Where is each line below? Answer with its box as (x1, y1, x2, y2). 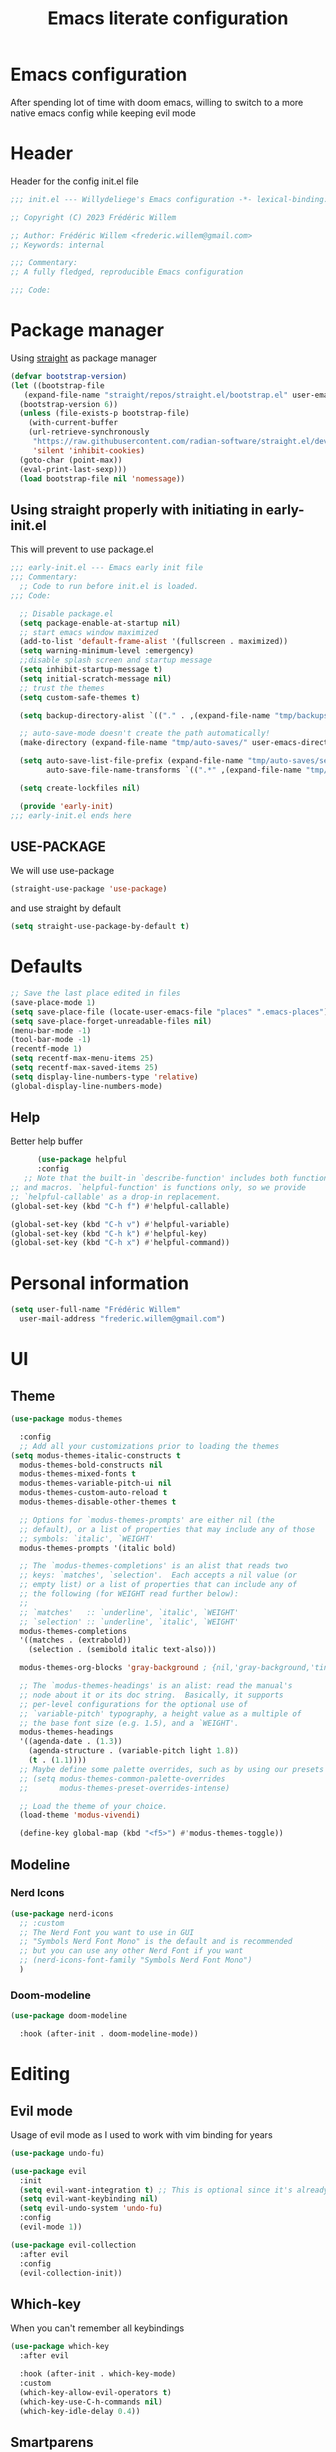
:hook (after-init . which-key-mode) (19, 2369, 177, 2379)
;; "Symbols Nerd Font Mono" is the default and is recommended (19, 1937, 293, 1947)
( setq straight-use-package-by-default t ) (10, 922, 190, 932)
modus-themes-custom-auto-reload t (19, 1488, 168, 1498)
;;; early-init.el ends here (10, 810, 132, 821)
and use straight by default (10, 902, 122, 914)
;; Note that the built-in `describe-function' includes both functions (23, 1173, 333, 1184)
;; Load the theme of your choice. (19, 1801, 168, 1811)
